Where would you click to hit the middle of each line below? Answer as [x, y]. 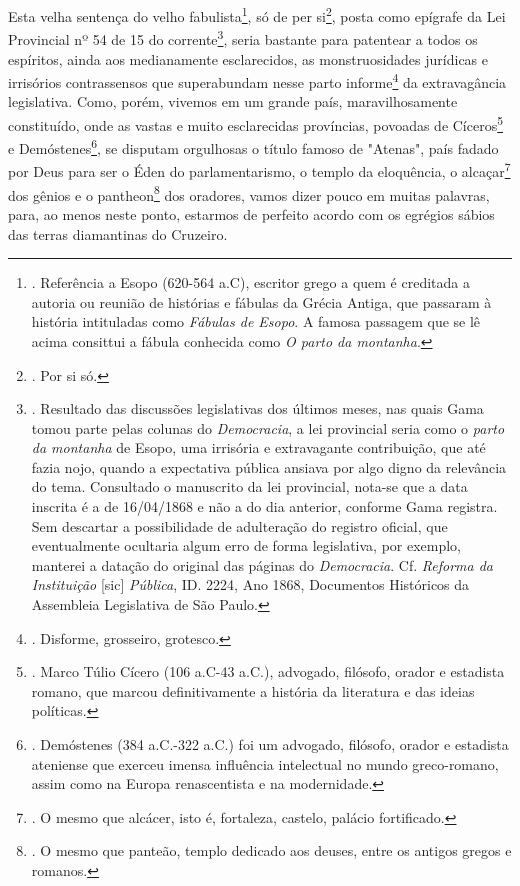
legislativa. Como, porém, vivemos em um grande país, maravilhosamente [233, 101]
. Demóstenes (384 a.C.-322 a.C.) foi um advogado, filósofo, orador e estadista [270, 744]
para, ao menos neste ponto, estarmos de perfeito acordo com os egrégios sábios [251, 213]
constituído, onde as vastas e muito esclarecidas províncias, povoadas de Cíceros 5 [256, 123]
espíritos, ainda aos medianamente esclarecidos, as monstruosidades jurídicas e [248, 58]
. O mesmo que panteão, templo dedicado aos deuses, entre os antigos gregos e [271, 850]
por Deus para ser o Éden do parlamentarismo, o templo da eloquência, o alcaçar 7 [259, 170]
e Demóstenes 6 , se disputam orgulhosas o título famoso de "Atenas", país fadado [253, 146]
